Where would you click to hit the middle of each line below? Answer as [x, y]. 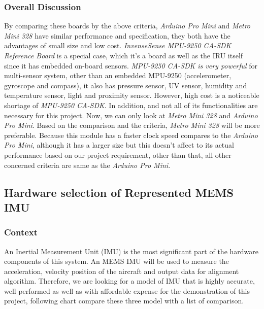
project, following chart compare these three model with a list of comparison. [124, 301]
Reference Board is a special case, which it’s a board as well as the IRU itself [124, 55]
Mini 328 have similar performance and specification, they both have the [117, 35]
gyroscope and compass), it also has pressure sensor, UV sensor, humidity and [126, 85]
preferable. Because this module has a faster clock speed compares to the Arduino [131, 135]
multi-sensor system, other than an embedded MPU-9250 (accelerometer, [118, 75]
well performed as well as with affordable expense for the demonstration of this [127, 290]
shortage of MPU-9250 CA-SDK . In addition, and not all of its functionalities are [131, 105]
